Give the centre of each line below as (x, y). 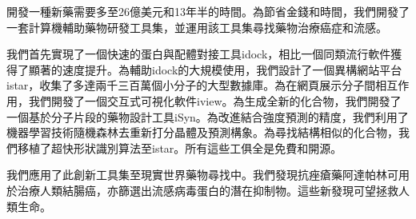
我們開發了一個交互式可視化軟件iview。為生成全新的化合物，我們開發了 (215, 100)
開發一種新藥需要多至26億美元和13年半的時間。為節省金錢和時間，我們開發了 (208, 11)
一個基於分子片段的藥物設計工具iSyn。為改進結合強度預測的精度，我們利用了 (208, 116)
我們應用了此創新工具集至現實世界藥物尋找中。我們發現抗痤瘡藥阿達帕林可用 (208, 175)
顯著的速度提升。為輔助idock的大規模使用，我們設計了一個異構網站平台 (215, 69)
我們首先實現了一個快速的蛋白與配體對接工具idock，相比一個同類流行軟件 (199, 54)
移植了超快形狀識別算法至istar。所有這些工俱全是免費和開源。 (180, 147)
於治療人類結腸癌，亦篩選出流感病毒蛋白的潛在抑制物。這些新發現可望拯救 (202, 190)
